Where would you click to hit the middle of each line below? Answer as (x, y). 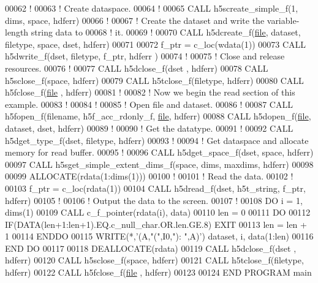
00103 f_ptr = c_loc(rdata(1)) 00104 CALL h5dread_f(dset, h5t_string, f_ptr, (155, 188)
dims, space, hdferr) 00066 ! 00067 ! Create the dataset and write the (135, 20)
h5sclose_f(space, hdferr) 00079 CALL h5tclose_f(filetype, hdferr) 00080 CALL (154, 80)
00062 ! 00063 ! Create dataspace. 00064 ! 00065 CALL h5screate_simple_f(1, (152, 8)
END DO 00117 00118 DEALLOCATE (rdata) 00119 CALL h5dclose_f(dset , (151, 248)
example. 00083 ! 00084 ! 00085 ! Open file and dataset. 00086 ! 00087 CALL (149, 104)
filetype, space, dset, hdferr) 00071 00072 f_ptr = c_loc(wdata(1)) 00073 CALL (156, 44)
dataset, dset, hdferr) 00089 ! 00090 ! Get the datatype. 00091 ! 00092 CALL (149, 128)
